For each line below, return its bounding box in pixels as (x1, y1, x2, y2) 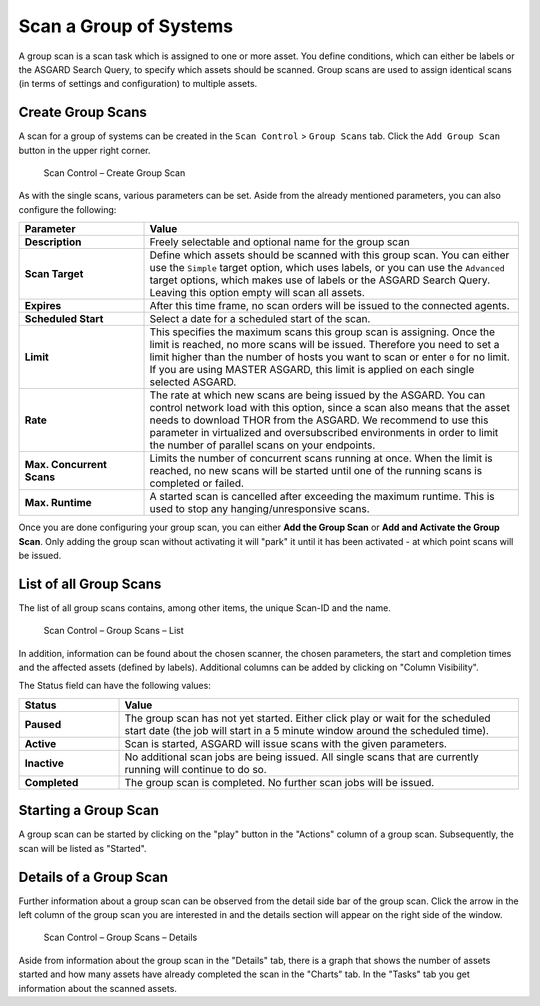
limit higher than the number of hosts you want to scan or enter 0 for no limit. (149, 350, 510, 364)
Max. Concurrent (24, 458, 107, 472)
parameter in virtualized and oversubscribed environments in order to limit (149, 426, 499, 440)
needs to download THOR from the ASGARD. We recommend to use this (149, 413, 489, 427)
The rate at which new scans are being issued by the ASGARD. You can (149, 388, 486, 402)
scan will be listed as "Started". (18, 842, 147, 854)
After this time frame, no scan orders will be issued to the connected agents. (149, 299, 510, 313)
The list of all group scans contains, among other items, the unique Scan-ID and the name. (18, 601, 392, 614)
